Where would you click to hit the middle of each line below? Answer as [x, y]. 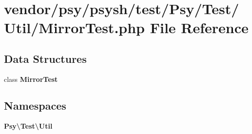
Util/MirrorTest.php [74, 28]
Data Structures [45, 58]
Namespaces [35, 105]
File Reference [199, 28]
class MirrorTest [31, 79]
